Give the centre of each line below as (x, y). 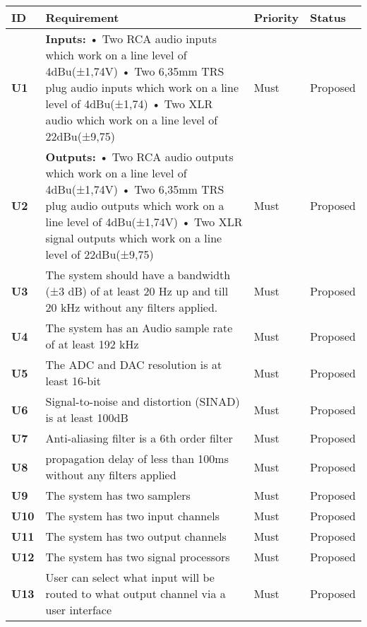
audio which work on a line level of (132, 120)
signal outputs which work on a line (134, 238)
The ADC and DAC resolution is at (134, 364)
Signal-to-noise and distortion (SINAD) (143, 401)
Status (328, 17)
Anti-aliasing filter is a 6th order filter (139, 438)
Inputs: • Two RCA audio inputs (131, 39)
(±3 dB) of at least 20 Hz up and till (137, 291)
